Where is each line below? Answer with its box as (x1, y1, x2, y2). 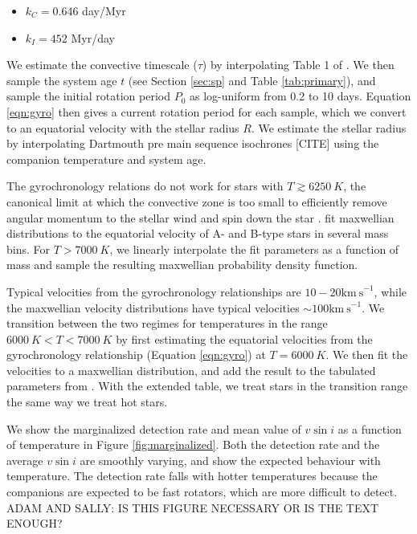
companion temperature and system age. (6, 150, 206, 167)
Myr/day (71, 29, 116, 46)
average (6, 451, 43, 468)
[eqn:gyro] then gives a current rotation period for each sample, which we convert (6, 103, 407, 120)
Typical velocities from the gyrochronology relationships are (6, 283, 301, 300)
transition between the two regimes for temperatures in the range (6, 315, 328, 332)
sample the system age (6, 71, 117, 88)
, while (374, 283, 407, 300)
